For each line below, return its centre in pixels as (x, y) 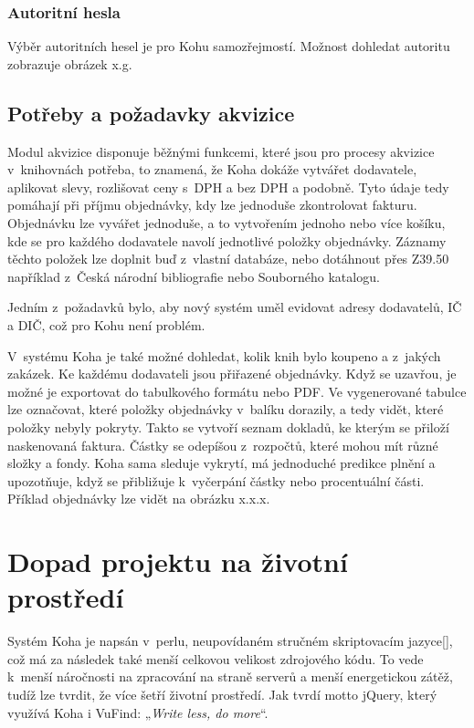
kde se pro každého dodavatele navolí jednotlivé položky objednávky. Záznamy (227, 240)
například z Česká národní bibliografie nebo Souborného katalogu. (194, 276)
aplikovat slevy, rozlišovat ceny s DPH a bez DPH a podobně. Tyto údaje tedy (228, 187)
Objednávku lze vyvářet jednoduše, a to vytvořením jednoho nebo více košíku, (226, 222)
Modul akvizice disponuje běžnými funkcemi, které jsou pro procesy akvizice (221, 151)
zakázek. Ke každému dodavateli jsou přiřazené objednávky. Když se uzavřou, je (232, 374)
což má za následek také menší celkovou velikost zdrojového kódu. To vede (216, 658)
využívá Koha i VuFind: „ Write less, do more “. (138, 712)
